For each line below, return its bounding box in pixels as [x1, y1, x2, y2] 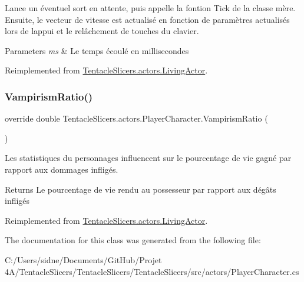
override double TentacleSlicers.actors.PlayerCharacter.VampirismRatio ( [5, 112, 268, 125]
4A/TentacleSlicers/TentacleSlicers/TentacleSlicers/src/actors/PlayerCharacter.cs [5, 265, 299, 277]
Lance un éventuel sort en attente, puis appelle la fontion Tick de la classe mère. [5, 2, 296, 14]
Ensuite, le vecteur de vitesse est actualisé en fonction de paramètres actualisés [5, 13, 290, 25]
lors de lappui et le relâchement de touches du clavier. [5, 25, 199, 37]
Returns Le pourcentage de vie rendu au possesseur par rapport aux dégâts [5, 183, 276, 195]
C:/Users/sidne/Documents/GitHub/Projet [5, 253, 162, 266]
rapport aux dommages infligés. [5, 163, 118, 175]
